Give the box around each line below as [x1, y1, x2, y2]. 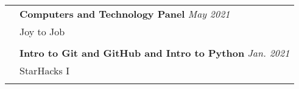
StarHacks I [19, 63, 69, 77]
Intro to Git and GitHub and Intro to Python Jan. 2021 [19, 46, 290, 60]
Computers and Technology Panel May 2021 [19, 7, 230, 21]
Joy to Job [19, 24, 65, 38]
